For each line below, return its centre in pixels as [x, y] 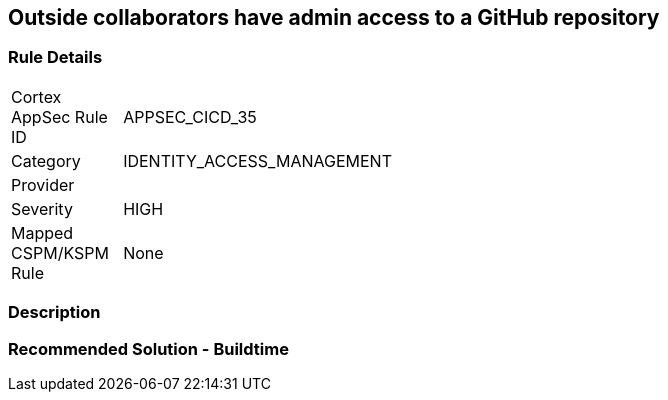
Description [54, 312]
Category [46, 160]
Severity [42, 208]
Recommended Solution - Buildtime [148, 348]
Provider [43, 184]
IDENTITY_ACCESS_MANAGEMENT [257, 160]
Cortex [36, 96]
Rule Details [55, 57]
